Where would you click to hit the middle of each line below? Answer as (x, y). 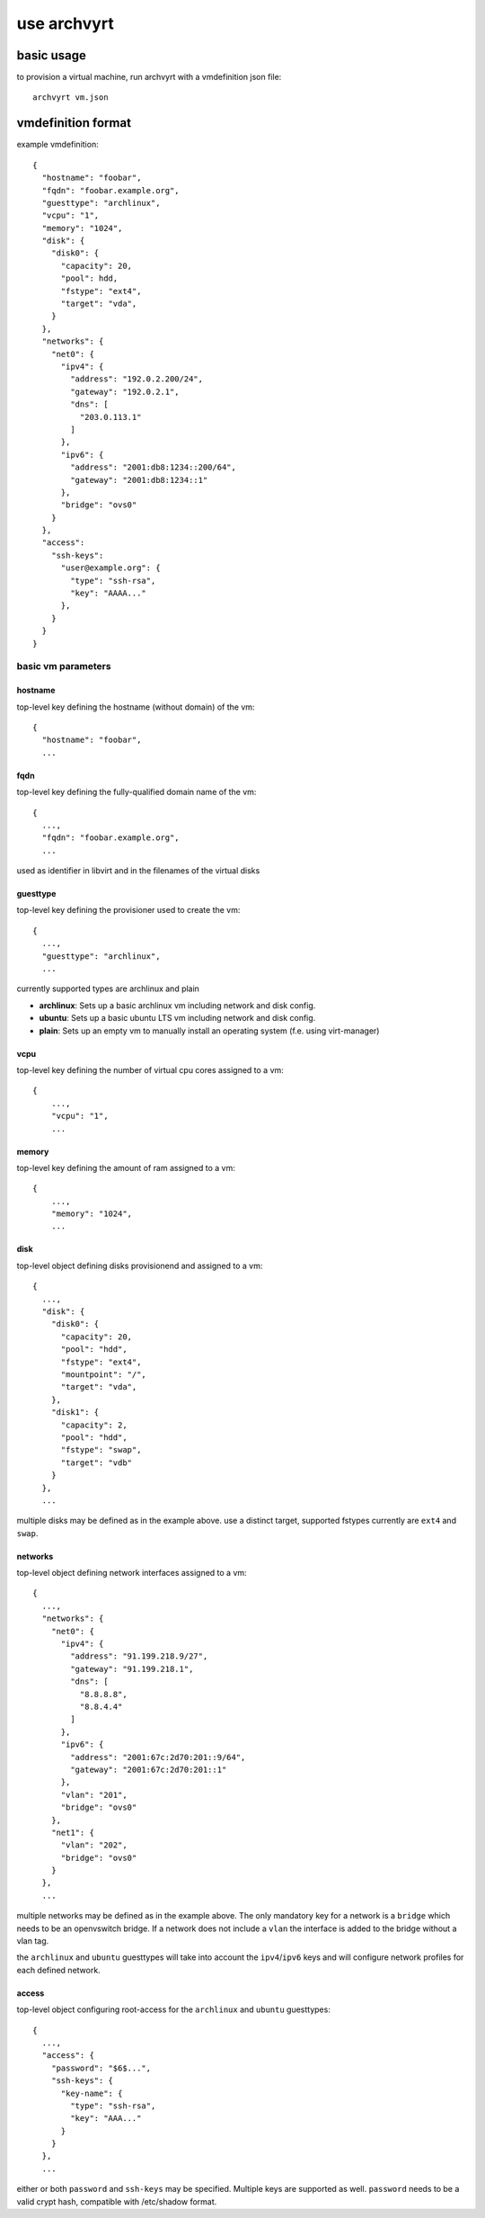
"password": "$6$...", (101, 2068)
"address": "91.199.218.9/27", (139, 1656)
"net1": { (72, 1832)
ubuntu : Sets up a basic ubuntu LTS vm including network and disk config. (177, 1018)
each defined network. (58, 1970)
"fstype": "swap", (101, 1450)
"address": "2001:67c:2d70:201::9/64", (158, 1757)
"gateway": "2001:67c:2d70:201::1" (149, 1769)
